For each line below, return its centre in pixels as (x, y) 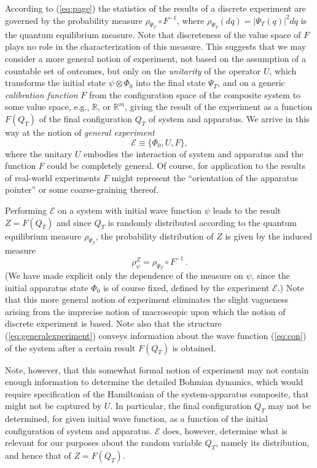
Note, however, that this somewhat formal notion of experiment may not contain (157, 369)
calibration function (41, 94)
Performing (26, 210)
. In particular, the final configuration (181, 406)
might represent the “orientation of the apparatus (205, 177)
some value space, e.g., (47, 107)
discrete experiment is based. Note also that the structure (113, 323)
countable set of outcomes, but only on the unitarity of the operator (133, 70)
